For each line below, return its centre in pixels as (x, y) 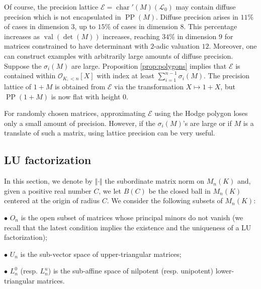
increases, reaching (131, 36)
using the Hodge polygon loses (201, 113)
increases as (22, 36)
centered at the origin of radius (52, 200)
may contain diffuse (206, 7)
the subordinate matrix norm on (155, 181)
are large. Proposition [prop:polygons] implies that (149, 65)
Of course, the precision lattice (51, 7)
